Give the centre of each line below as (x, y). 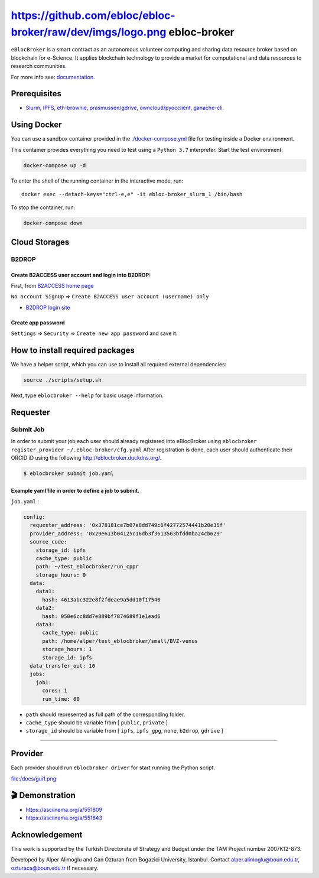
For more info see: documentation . (53, 77)
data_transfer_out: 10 (63, 666)
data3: (45, 625)
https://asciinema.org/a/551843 (64, 818)
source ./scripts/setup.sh (62, 380)
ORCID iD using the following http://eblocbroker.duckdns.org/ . (86, 458)
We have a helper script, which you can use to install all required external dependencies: (119, 365)
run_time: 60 (61, 699)
